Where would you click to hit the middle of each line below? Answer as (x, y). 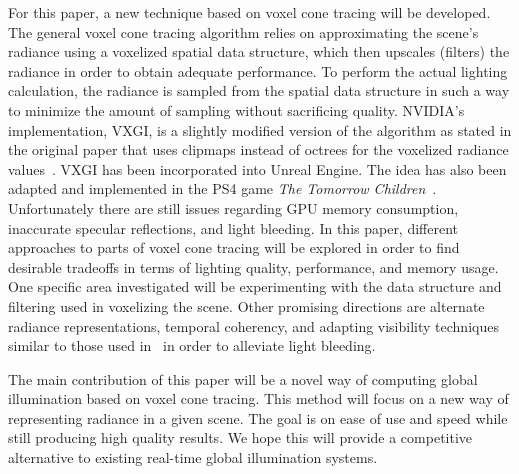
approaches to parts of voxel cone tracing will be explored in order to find (234, 247)
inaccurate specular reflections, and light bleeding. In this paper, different (233, 227)
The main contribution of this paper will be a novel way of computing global (243, 378)
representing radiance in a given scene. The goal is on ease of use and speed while (258, 417)
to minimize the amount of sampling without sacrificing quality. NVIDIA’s (236, 109)
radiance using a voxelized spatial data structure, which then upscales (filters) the (259, 51)
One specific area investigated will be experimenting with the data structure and (255, 286)
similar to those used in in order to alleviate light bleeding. (192, 345)
